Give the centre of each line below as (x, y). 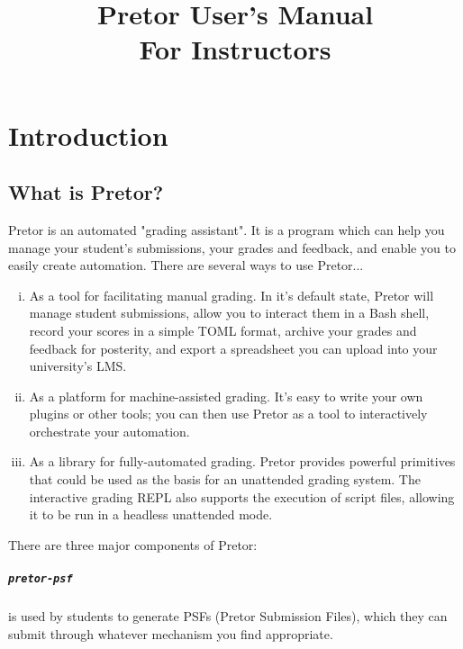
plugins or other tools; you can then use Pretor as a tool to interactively (228, 414)
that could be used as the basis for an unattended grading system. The (225, 479)
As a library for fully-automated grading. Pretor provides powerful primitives (242, 461)
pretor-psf (41, 579)
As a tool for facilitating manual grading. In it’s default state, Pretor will (231, 295)
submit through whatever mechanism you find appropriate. (171, 633)
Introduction (88, 135)
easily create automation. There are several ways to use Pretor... (186, 265)
